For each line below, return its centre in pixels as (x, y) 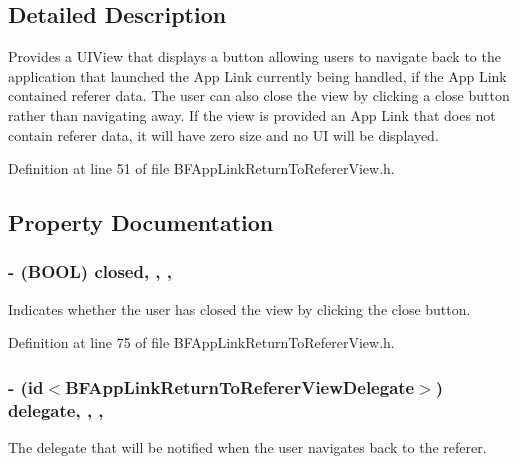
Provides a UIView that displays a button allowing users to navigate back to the (254, 56)
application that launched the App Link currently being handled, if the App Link (257, 75)
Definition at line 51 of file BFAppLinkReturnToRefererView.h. (201, 168)
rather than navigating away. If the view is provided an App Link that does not (252, 114)
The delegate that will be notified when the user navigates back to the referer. (247, 447)
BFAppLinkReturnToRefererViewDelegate (240, 386)
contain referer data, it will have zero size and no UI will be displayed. (223, 134)
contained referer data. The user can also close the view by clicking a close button (259, 95)
